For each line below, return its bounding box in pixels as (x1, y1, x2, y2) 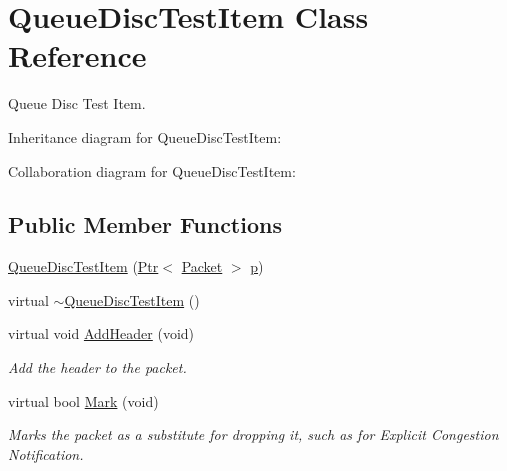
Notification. (8, 443, 84, 464)
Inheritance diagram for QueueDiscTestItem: (8, 126, 282, 147)
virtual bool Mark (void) (8, 390, 159, 411)
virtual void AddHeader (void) (8, 323, 195, 344)
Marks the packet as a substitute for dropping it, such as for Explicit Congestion (8, 424, 499, 445)
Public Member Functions (8, 209, 282, 240)
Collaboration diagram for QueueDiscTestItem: (8, 160, 296, 181)
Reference (8, 35, 147, 76)
